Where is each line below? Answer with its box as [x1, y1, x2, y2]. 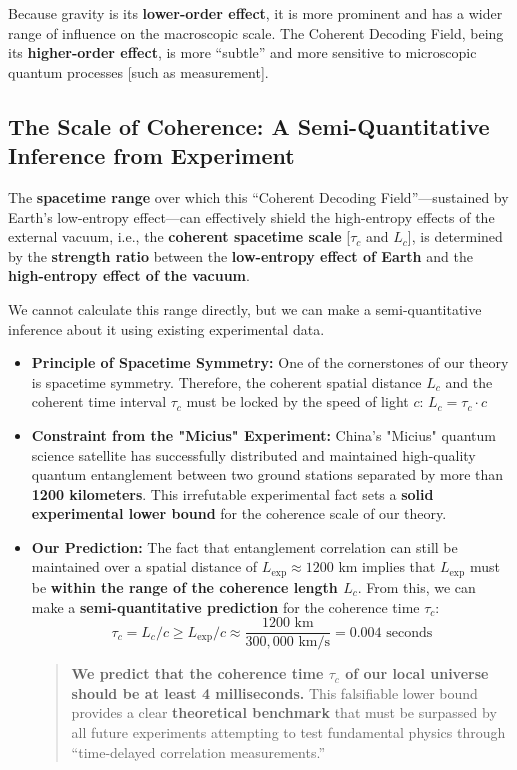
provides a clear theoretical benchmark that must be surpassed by [71, 702, 497, 723]
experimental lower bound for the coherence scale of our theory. [31, 503, 447, 524]
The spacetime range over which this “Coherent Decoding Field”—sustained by [8, 186, 509, 207]
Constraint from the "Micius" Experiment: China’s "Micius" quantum [31, 424, 496, 445]
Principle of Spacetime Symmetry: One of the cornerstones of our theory [31, 352, 509, 373]
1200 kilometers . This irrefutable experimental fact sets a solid [31, 483, 434, 504]
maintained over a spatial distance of [31, 556, 258, 577]
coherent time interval [31, 391, 167, 412]
